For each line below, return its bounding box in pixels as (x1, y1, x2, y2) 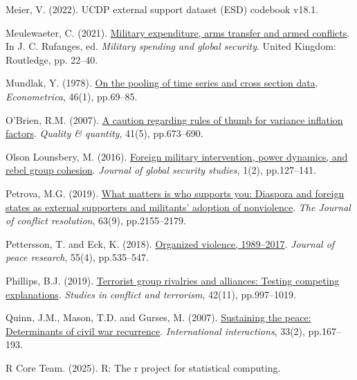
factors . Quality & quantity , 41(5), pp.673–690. (6, 126, 203, 141)
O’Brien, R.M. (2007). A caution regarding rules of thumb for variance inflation (6, 112, 343, 127)
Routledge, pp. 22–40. (6, 52, 98, 66)
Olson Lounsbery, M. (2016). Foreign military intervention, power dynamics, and (6, 149, 348, 163)
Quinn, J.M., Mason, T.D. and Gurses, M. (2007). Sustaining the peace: (6, 310, 311, 325)
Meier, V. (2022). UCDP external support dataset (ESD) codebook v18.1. (6, 2, 319, 16)
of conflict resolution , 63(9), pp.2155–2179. (6, 213, 186, 228)
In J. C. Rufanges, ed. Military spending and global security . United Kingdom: (6, 39, 336, 53)
